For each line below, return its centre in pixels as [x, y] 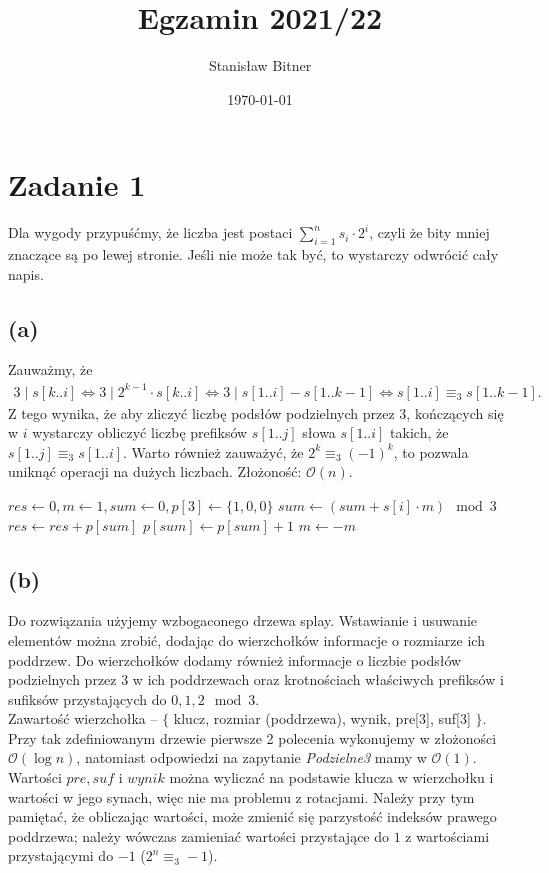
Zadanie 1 [77, 184]
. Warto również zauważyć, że [213, 451]
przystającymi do [61, 855]
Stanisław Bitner [260, 65]
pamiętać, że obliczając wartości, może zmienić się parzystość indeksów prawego [252, 816]
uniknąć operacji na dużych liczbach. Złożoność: [155, 471]
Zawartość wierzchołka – [83, 718]
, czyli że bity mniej [429, 232]
